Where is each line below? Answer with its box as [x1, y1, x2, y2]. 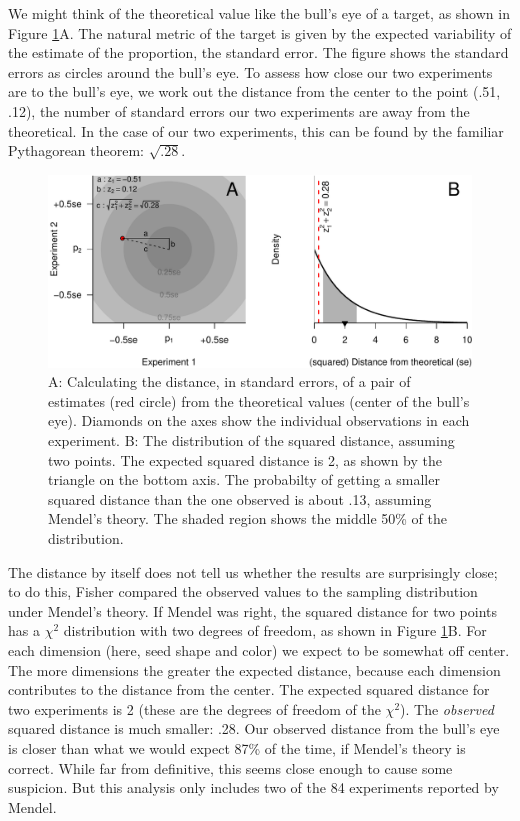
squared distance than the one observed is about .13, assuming [48, 488, 432, 509]
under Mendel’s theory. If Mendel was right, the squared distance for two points [8, 600, 498, 621]
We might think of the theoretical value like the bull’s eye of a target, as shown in [8, 3, 510, 23]
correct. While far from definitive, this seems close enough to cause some [8, 757, 453, 778]
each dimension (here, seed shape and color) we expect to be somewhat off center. [8, 640, 510, 661]
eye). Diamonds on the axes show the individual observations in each [48, 410, 470, 431]
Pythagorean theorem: [8, 140, 145, 161]
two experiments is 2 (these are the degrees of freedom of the [8, 698, 381, 719]
